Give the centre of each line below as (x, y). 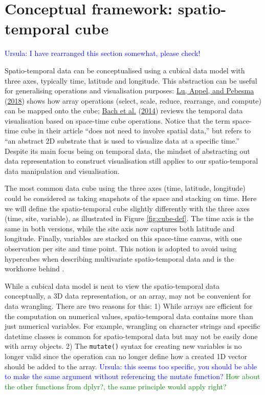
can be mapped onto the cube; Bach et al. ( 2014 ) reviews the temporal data (124, 111)
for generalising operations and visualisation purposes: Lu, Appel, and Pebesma (129, 91)
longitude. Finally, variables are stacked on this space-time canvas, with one (123, 238)
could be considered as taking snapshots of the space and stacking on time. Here (131, 198)
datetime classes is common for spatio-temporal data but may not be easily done (131, 336)
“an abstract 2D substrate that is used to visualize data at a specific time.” (122, 141)
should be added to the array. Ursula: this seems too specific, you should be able (131, 366)
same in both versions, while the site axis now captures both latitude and (120, 228)
